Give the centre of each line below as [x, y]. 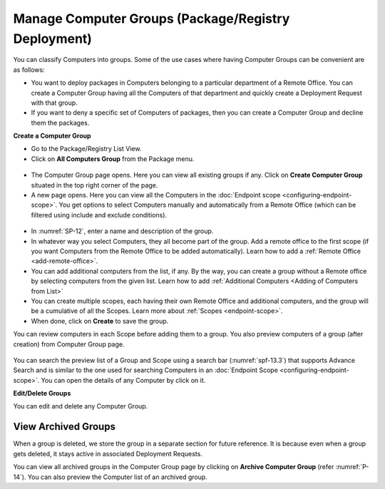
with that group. [54, 103]
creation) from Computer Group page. [69, 344]
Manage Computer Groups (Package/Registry [152, 19]
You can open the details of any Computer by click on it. [123, 380]
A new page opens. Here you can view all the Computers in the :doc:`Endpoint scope [156, 195]
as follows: [29, 70]
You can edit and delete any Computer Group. [81, 406]
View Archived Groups [64, 427]
